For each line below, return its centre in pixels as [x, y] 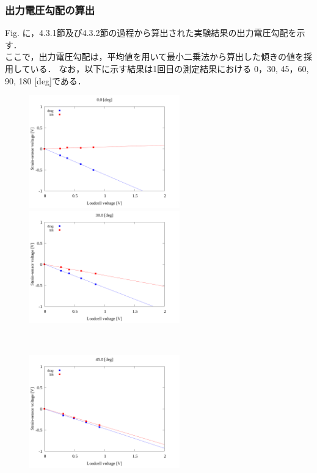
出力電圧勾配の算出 [50, 9]
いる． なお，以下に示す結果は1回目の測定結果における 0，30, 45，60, [169, 68]
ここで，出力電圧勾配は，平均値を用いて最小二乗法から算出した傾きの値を [155, 57]
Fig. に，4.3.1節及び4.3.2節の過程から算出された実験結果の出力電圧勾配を [151, 33]
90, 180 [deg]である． [46, 80]
